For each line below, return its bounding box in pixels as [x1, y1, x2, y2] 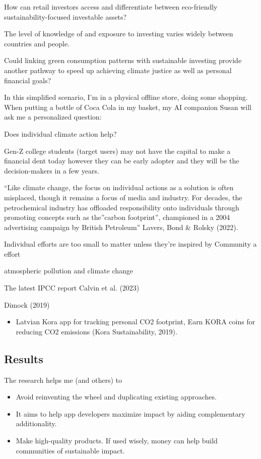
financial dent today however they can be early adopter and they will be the [4, 155, 239, 166]
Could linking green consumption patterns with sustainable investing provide [4, 55, 242, 66]
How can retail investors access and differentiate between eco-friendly [4, 2, 218, 12]
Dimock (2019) [4, 299, 50, 310]
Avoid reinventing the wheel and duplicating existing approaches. [16, 391, 217, 402]
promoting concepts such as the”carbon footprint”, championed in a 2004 [4, 212, 230, 222]
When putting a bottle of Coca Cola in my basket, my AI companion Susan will [4, 101, 251, 112]
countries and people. [4, 38, 70, 48]
